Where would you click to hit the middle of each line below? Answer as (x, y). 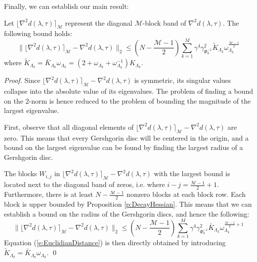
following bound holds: (38, 33)
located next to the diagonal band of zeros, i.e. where (85, 184)
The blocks (21, 173)
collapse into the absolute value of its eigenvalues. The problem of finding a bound (128, 91)
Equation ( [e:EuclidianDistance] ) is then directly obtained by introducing (115, 243)
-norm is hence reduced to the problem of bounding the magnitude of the (140, 100)
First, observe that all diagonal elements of (69, 127)
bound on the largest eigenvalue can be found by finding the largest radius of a (124, 147)
